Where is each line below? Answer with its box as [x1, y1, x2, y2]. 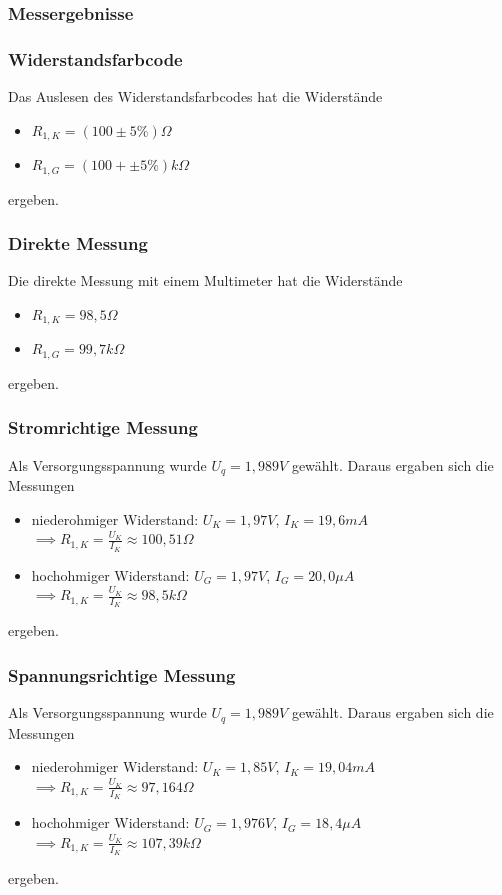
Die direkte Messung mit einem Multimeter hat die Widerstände [8, 270, 403, 291]
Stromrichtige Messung [8, 415, 198, 440]
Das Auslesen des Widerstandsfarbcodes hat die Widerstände [8, 86, 383, 107]
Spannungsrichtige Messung [8, 662, 236, 687]
